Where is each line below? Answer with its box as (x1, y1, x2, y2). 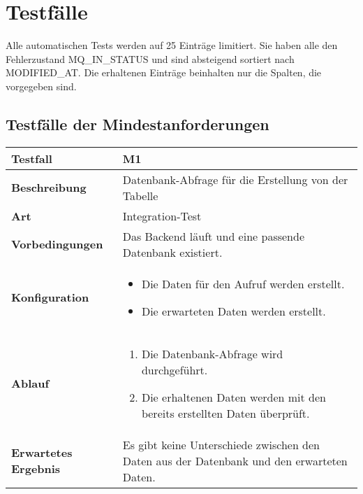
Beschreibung (11, 179, 87, 196)
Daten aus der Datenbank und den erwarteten (122, 452, 348, 469)
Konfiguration (11, 289, 89, 306)
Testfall (11, 150, 52, 167)
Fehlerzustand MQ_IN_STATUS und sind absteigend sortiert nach (6, 51, 295, 66)
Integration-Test (122, 207, 202, 224)
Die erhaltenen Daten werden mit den (141, 388, 327, 405)
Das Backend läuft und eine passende (122, 227, 304, 244)
